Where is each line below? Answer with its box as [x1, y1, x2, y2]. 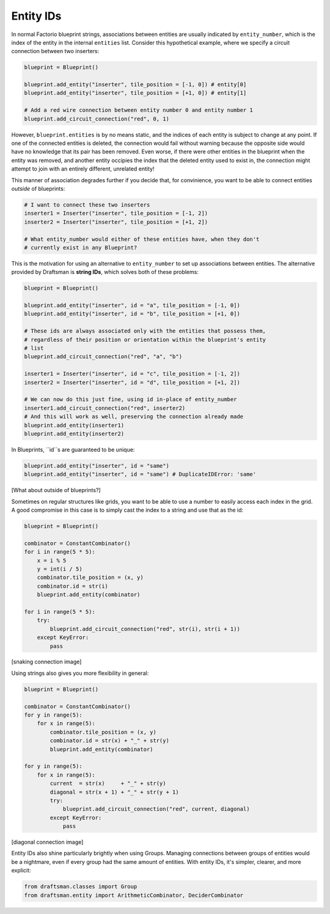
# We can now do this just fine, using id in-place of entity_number [24, 396, 237, 403]
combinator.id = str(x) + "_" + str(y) [50, 737, 169, 744]
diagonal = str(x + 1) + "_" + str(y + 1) [50, 789, 180, 795]
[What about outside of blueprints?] [11, 487, 101, 494]
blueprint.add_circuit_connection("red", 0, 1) [24, 115, 169, 122]
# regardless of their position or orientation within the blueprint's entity [24, 336, 266, 343]
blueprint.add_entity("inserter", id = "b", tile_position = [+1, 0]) [24, 311, 241, 317]
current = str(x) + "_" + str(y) [50, 780, 166, 787]
